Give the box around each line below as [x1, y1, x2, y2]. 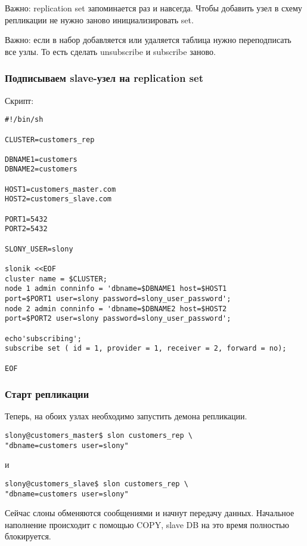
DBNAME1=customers [5, 155, 77, 164]
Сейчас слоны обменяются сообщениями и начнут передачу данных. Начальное [5, 507, 294, 519]
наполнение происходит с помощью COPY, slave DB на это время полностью [5, 518, 289, 530]
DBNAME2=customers [5, 165, 77, 174]
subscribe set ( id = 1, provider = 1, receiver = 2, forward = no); [5, 344, 287, 353]
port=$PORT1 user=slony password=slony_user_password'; [5, 295, 231, 303]
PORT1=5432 [5, 214, 48, 223]
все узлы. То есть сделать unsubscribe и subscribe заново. [5, 45, 216, 57]
